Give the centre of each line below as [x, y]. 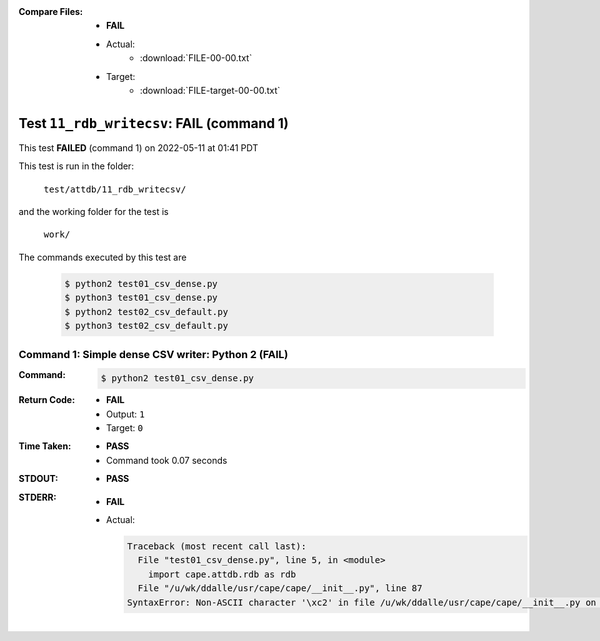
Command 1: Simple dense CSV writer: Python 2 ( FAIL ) [153, 355]
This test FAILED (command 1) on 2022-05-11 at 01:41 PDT [138, 147]
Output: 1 [125, 414]
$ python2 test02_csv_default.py [146, 311]
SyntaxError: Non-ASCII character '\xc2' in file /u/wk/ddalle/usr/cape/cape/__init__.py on [361, 602]
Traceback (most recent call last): [216, 546]
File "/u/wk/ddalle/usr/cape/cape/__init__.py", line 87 [280, 588]
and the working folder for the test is [93, 212]
